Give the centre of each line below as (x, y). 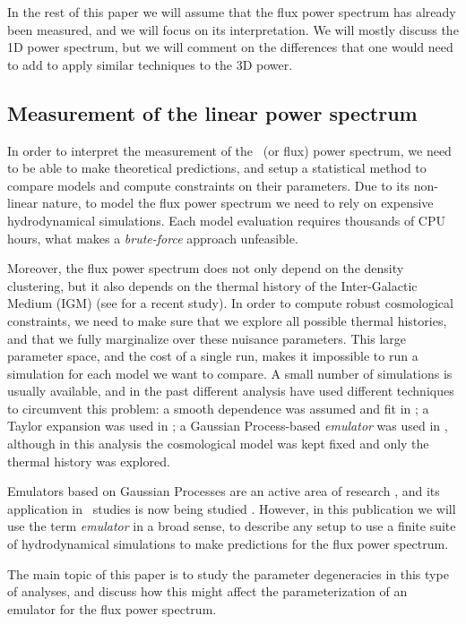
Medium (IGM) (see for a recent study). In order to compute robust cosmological (230, 303)
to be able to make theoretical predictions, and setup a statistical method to (217, 168)
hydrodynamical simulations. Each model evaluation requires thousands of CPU (226, 220)
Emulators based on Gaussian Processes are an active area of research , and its (224, 491)
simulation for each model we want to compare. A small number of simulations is (230, 373)
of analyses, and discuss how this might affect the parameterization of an (207, 591)
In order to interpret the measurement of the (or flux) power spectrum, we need (229, 150)
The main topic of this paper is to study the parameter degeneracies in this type (228, 573)
